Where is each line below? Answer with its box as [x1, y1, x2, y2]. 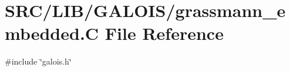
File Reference [104, 21, 224, 45]
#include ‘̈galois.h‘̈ [5, 55, 72, 67]
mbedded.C [5, 21, 99, 45]
